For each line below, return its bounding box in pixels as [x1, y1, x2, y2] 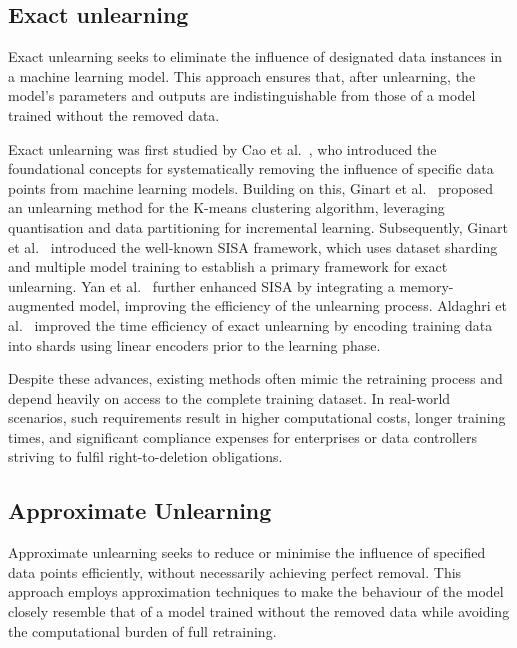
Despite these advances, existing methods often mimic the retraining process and [8, 368, 503, 389]
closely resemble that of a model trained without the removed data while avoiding [8, 601, 510, 622]
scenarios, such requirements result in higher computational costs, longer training [8, 407, 506, 428]
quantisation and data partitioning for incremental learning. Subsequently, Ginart [8, 216, 508, 237]
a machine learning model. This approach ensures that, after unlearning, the [8, 65, 476, 86]
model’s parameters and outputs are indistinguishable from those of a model [8, 85, 476, 106]
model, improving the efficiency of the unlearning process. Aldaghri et [79, 295, 507, 316]
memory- [399, 275, 454, 296]
